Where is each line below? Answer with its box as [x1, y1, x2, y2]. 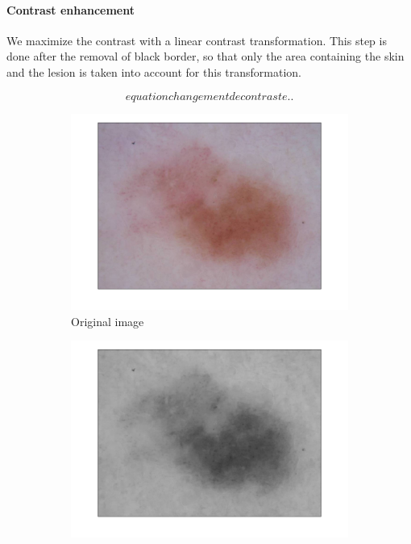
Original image [71, 312, 144, 329]
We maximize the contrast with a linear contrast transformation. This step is [6, 31, 387, 48]
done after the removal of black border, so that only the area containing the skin [6, 48, 405, 65]
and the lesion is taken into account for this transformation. [6, 63, 302, 80]
